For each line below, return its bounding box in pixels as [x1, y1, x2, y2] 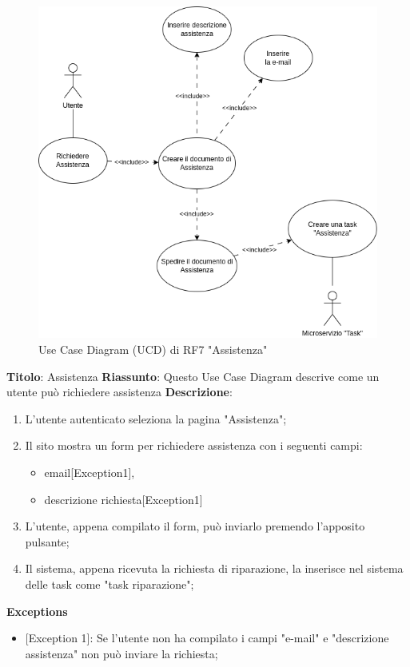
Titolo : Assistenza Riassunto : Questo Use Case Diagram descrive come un [6, 367, 380, 384]
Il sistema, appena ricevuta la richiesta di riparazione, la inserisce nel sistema [25, 560, 404, 577]
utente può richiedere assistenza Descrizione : [6, 383, 233, 400]
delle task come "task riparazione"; [25, 575, 194, 592]
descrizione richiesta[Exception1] [44, 490, 203, 507]
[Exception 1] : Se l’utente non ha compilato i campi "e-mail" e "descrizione [25, 629, 389, 646]
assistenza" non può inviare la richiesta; [25, 645, 218, 661]
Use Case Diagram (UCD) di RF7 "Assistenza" [38, 341, 268, 358]
